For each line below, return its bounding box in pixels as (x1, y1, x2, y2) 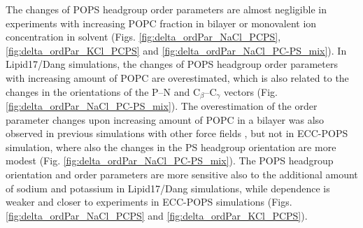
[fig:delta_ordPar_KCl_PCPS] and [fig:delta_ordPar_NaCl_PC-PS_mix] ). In (6, 43, 347, 57)
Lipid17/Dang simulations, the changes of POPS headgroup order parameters (6, 57, 338, 71)
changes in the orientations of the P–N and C (6, 84, 201, 99)
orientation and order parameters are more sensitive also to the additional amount (6, 166, 358, 181)
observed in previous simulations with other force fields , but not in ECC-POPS (6, 126, 348, 141)
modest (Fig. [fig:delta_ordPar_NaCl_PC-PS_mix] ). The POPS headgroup (6, 153, 334, 168)
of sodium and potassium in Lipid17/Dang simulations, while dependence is (6, 180, 330, 195)
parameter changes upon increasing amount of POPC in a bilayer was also (6, 112, 325, 127)
